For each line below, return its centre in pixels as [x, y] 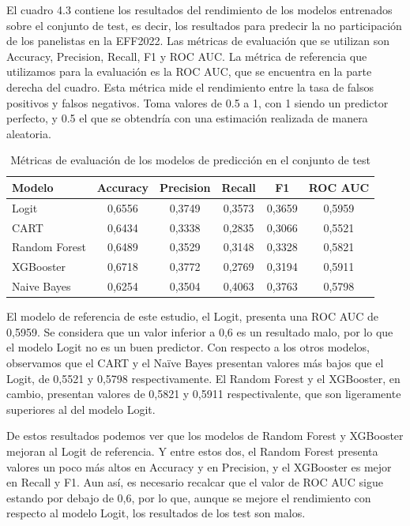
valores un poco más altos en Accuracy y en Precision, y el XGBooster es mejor [199, 466]
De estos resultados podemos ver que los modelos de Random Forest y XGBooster [205, 436]
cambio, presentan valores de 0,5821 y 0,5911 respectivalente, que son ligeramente [204, 394]
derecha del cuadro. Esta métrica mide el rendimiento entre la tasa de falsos [190, 86]
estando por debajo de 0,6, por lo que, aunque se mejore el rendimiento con [189, 497]
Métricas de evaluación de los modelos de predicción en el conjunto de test [190, 160]
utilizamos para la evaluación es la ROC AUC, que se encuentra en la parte [189, 71]
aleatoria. [29, 133]
